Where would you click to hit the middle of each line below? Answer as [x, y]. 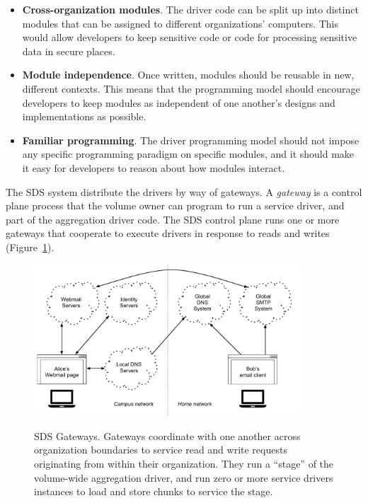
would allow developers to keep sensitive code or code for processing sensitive [190, 37]
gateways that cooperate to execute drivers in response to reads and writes [168, 233]
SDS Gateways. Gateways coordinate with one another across [167, 435]
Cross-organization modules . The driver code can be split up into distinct [190, 9]
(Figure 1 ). [30, 247]
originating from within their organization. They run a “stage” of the [184, 463]
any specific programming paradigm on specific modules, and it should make [188, 154]
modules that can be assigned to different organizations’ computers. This [180, 23]
